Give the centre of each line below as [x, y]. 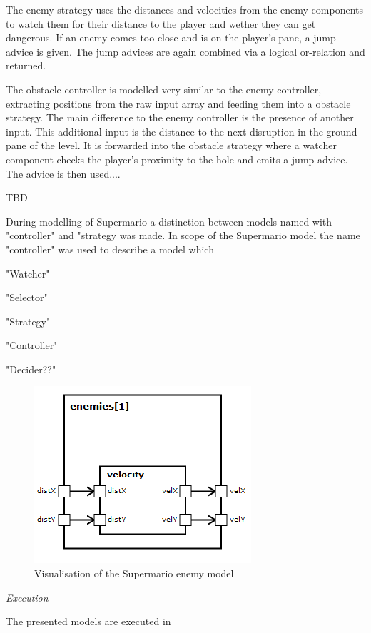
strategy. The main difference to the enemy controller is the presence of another [180, 117]
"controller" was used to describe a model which [110, 249]
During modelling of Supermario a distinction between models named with [169, 221]
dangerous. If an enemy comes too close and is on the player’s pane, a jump [171, 37]
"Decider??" [31, 369]
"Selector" [27, 297]
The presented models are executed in [88, 621]
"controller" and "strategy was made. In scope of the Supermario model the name [183, 235]
